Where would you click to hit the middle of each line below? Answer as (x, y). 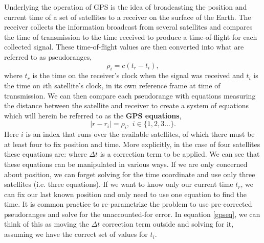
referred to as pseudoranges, (48, 56)
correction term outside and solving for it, (168, 224)
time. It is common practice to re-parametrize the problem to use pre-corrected (128, 204)
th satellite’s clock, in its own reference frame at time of (133, 85)
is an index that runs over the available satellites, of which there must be (140, 134)
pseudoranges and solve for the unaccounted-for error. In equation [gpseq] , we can (132, 214)
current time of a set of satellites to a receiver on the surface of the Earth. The (128, 17)
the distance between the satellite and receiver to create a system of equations (126, 105)
